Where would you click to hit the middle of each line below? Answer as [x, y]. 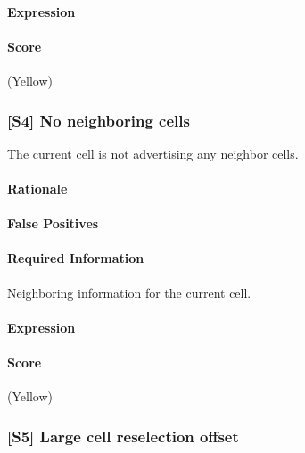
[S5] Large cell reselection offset [123, 436]
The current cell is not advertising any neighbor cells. [153, 153]
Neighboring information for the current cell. [129, 292]
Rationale [37, 188]
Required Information [76, 258]
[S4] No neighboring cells [99, 120]
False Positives [53, 223]
